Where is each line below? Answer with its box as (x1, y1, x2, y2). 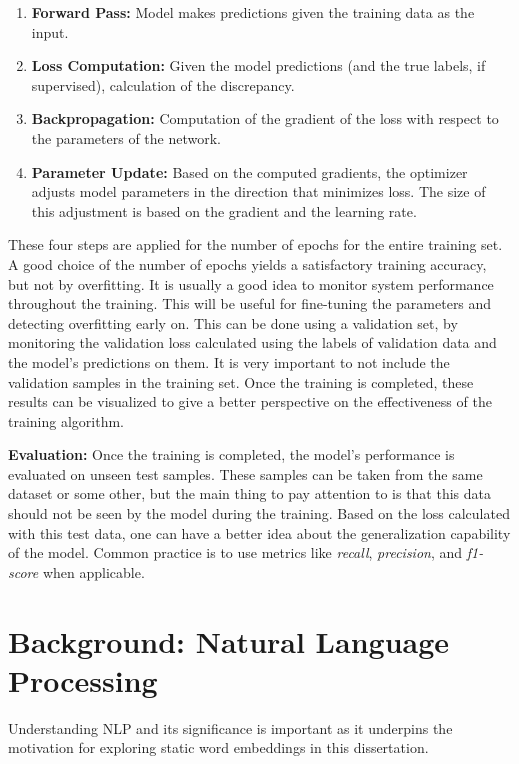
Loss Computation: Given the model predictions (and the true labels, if (31, 55, 486, 76)
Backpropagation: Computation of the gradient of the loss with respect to (31, 108, 499, 129)
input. (31, 21, 69, 42)
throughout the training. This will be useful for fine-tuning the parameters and (8, 293, 492, 314)
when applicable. (42, 561, 145, 582)
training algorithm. (8, 410, 125, 431)
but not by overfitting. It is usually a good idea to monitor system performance (8, 273, 494, 294)
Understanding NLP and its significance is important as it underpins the (8, 717, 453, 738)
